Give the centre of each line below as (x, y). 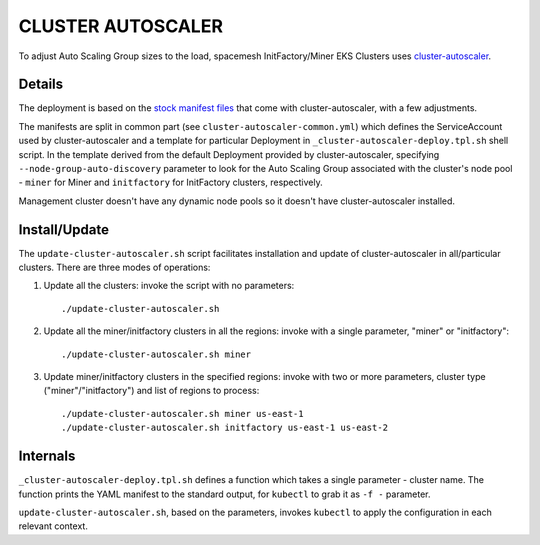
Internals (47, 456)
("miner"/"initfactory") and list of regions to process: (151, 391)
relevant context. (53, 526)
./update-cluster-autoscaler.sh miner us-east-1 (182, 413)
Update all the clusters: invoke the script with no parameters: (169, 286)
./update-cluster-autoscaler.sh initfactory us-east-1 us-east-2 (225, 428)
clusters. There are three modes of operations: (114, 267)
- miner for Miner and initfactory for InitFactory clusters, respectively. (171, 182)
